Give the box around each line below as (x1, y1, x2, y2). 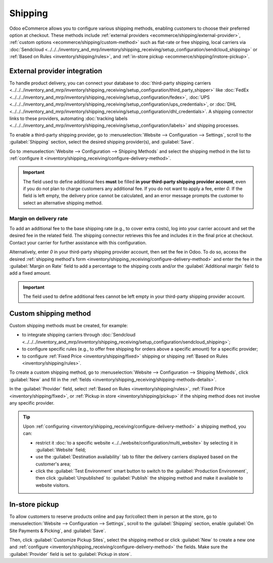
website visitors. (35, 482, 70, 488)
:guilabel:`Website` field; (35, 447, 86, 453)
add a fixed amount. (9, 270, 51, 276)
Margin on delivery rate (9, 215, 68, 222)
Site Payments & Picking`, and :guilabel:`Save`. (9, 528, 106, 534)
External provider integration (9, 66, 103, 75)
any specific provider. (9, 400, 55, 406)
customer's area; (35, 461, 71, 467)
